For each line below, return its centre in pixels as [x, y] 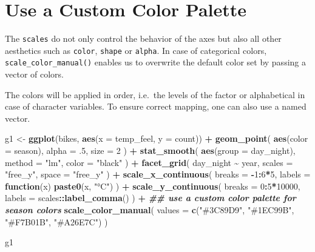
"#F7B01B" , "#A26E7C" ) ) [56, 221]
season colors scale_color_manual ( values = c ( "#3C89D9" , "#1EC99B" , [150, 210]
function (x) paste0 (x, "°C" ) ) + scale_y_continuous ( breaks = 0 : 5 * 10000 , [153, 186]
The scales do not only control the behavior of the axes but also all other [143, 38]
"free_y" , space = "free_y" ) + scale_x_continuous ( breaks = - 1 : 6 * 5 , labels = [158, 174]
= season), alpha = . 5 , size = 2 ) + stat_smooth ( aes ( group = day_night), [150, 151]
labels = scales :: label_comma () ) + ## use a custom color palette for [151, 198]
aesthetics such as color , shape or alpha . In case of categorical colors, [136, 50]
